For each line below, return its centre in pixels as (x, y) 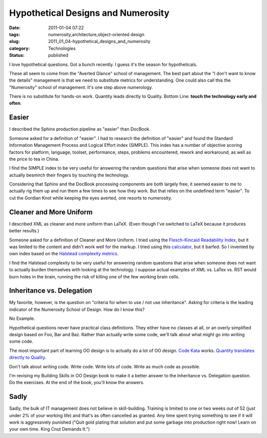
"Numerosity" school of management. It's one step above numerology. (81, 87)
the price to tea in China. (34, 159)
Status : (17, 55)
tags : (15, 34)
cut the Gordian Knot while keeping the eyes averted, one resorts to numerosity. (91, 198)
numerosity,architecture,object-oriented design (96, 34)
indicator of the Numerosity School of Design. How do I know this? (77, 309)
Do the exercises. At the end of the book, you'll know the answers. (77, 383)
